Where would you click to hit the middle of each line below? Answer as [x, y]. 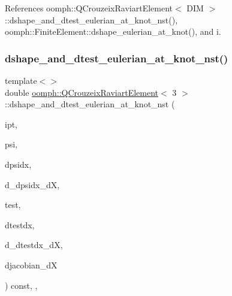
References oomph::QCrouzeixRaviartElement [89, 8]
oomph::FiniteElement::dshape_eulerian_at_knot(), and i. [113, 31]
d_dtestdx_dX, [34, 245]
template [21, 80]
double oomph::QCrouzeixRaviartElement [82, 92]
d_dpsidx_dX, [32, 184]
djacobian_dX [31, 265]
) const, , [21, 285]
